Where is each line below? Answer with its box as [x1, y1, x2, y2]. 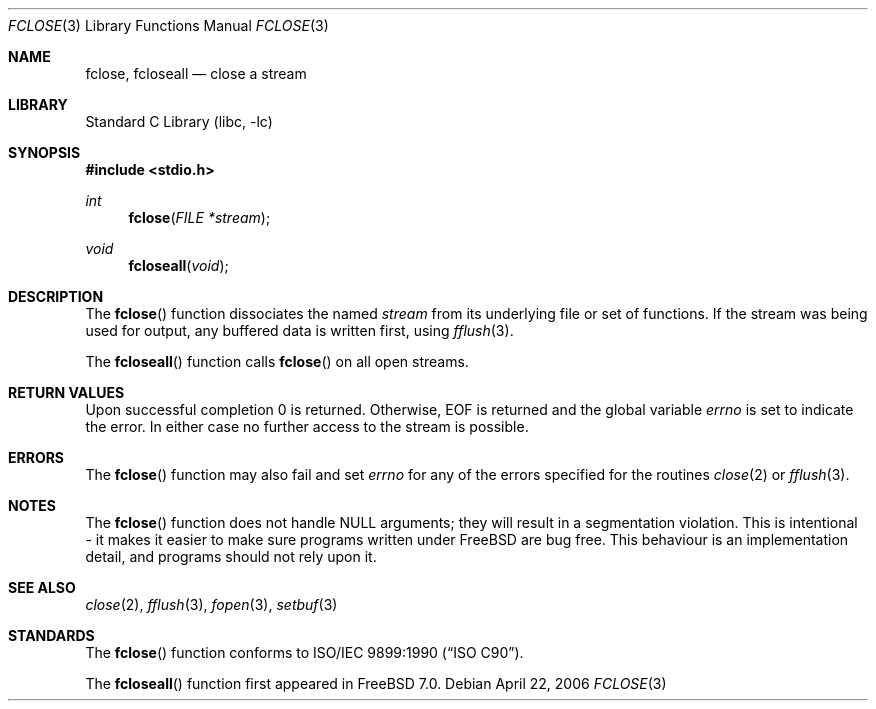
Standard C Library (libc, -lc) [85, 113, 273, 130]
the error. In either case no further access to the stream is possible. [85, 418, 529, 435]
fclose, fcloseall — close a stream [85, 65, 307, 82]
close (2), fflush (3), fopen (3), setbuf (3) [85, 596, 338, 613]
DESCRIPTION [8, 288, 104, 305]
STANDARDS [8, 627, 95, 644]
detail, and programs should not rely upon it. [85, 548, 377, 565]
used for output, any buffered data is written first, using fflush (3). [85, 322, 514, 339]
